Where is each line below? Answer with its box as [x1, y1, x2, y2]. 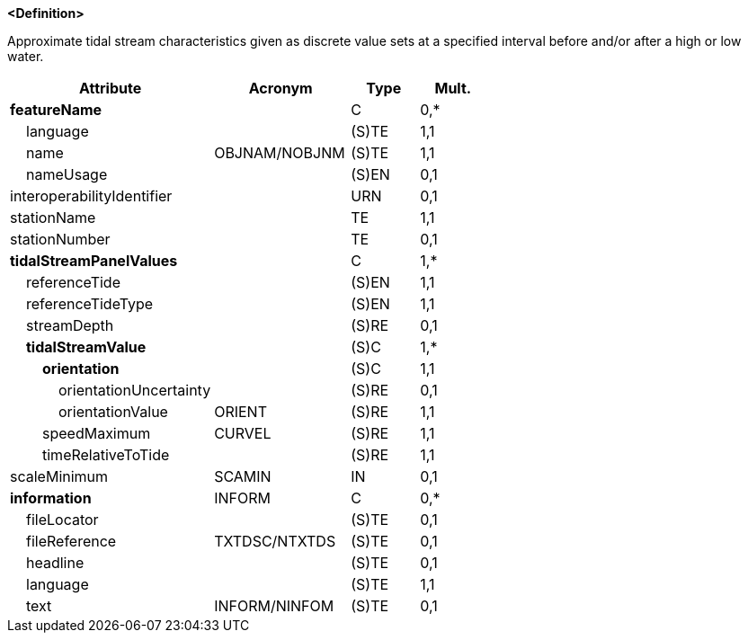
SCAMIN [214, 467, 272, 485]
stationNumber [10, 230, 111, 248]
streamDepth [26, 316, 114, 334]
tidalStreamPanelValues [10, 252, 178, 270]
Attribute [78, 79, 142, 97]
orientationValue [58, 403, 168, 421]
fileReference [26, 532, 117, 550]
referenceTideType [26, 295, 154, 313]
